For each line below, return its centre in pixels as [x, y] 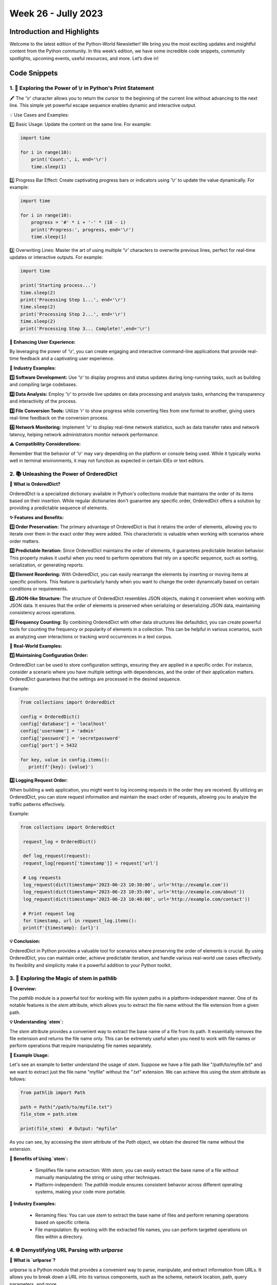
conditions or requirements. [39, 589]
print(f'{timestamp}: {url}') [61, 928]
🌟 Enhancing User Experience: [43, 342]
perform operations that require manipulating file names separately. [81, 1045]
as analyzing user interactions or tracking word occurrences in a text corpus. [91, 636]
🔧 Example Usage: [29, 1055]
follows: [18, 1079]
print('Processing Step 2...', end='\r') [73, 314]
